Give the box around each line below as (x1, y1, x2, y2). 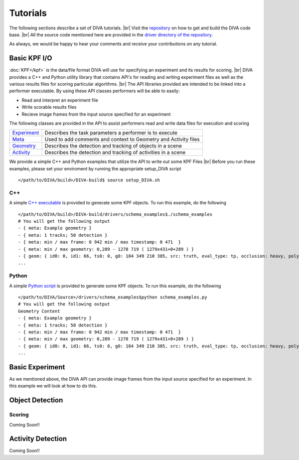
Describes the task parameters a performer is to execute (44, 130, 178, 137)
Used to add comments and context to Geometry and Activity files (44, 136, 200, 143)
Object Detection (9, 396, 63, 405)
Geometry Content (18, 308, 60, 314)
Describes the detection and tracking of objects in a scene (44, 143, 182, 150)
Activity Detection (9, 435, 67, 443)
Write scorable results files (21, 104, 77, 110)
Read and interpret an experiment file (21, 97, 98, 103)
